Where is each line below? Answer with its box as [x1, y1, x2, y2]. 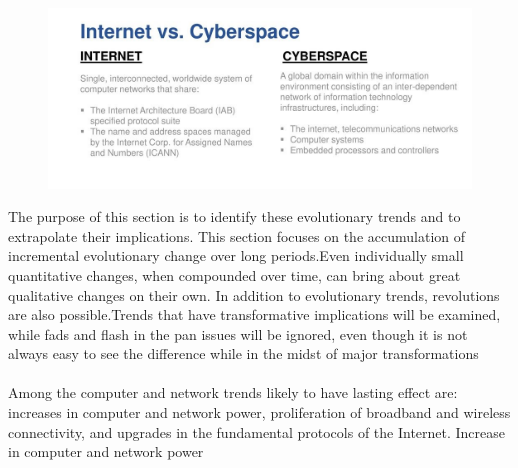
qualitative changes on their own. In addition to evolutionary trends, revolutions [8, 284, 500, 305]
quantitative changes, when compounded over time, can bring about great [8, 264, 461, 285]
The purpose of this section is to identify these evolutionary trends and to [8, 206, 461, 227]
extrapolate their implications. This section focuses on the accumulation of [8, 225, 466, 246]
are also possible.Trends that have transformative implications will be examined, [8, 304, 501, 325]
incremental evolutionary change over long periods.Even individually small [8, 245, 464, 266]
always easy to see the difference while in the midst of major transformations [8, 343, 479, 364]
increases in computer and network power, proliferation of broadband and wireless [8, 402, 511, 423]
